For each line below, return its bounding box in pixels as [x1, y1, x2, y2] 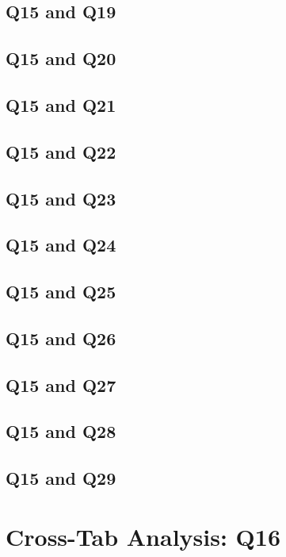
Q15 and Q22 [6, 139, 116, 163]
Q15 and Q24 [6, 232, 116, 257]
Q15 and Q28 [6, 419, 116, 444]
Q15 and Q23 [6, 186, 116, 210]
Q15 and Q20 [6, 46, 116, 71]
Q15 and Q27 [6, 372, 116, 397]
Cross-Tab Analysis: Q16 [6, 520, 280, 552]
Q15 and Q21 [6, 92, 116, 117]
